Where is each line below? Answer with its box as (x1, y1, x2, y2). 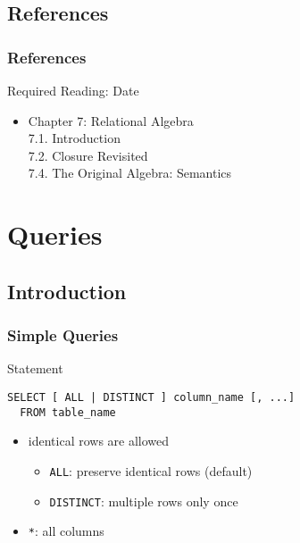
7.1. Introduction (28, 129, 121, 147)
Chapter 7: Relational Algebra (28, 111, 194, 129)
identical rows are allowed (28, 431, 170, 450)
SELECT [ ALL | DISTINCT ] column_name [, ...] (7, 390, 296, 404)
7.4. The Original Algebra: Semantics (28, 163, 232, 182)
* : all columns (28, 522, 104, 540)
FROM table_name (20, 405, 116, 419)
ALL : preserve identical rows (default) (49, 461, 253, 480)
